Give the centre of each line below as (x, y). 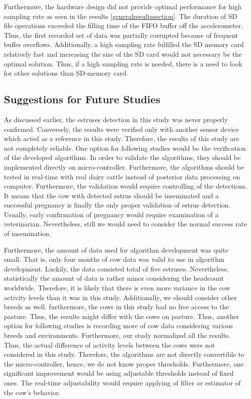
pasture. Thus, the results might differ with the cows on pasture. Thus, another (122, 316)
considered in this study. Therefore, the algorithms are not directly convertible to (124, 354)
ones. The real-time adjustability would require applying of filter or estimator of (122, 382)
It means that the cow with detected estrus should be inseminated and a (111, 195)
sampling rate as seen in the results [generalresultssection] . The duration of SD (121, 16)
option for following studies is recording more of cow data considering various (118, 326)
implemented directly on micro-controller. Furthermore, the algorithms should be (124, 167)
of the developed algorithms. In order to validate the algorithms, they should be (122, 157)
